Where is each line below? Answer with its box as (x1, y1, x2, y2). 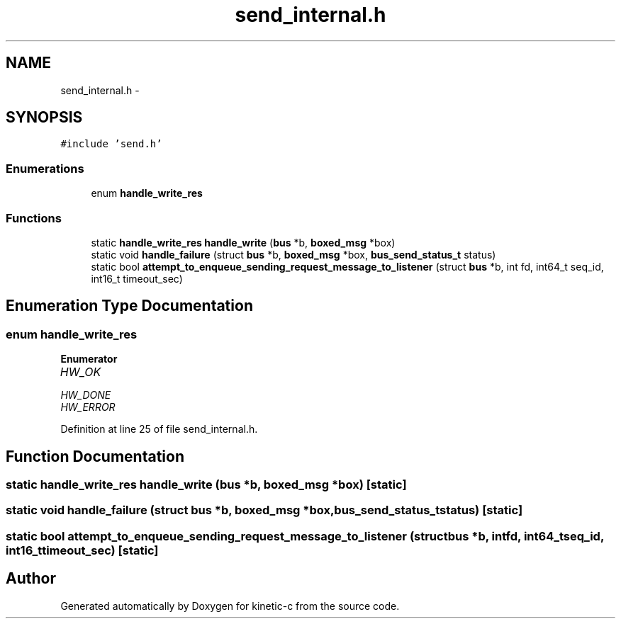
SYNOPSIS (6, 108, 83, 127)
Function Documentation (6, 447, 184, 465)
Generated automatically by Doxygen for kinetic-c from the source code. (60, 599, 400, 612)
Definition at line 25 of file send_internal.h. (60, 423, 258, 436)
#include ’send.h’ (60, 138, 162, 150)
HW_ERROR (60, 401, 116, 414)
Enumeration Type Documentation (6, 297, 253, 315)
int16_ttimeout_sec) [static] (6, 543, 159, 557)
